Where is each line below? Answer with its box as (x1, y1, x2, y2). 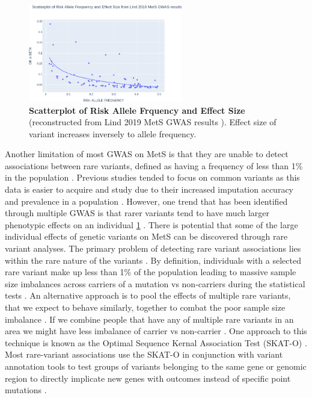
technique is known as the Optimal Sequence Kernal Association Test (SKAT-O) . (5, 336, 307, 349)
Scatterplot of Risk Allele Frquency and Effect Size (29, 104, 245, 116)
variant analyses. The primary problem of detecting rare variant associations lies (5, 242, 301, 255)
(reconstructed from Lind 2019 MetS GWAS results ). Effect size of (29, 116, 277, 128)
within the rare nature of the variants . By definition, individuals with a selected (5, 253, 301, 266)
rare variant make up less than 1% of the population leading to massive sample (5, 266, 296, 278)
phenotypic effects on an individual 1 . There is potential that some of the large (5, 218, 298, 231)
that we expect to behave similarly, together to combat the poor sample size (5, 301, 286, 314)
